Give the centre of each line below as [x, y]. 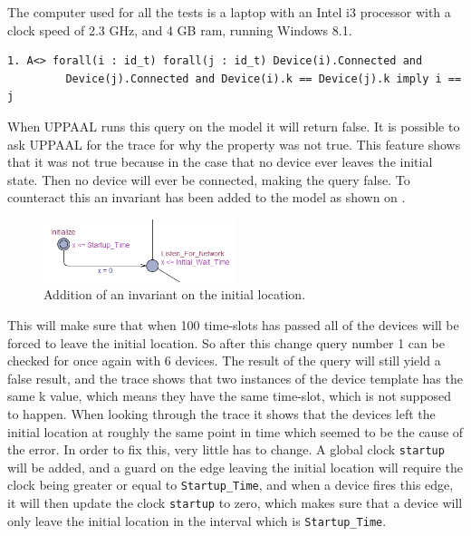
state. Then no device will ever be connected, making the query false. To [209, 179]
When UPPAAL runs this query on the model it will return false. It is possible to [234, 126]
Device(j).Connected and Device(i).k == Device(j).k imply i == [264, 78]
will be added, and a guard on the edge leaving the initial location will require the [235, 467]
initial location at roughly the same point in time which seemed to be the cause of [235, 431]
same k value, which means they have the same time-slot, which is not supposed [230, 396]
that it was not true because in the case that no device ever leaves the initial [220, 162]
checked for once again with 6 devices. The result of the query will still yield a [224, 361]
